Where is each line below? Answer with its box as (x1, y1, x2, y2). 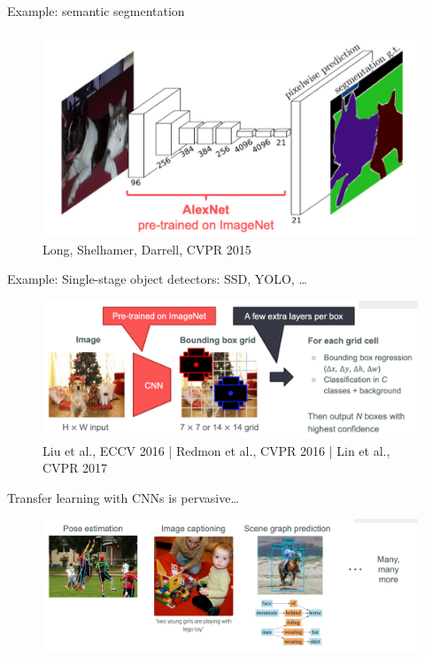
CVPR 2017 (42, 458, 108, 477)
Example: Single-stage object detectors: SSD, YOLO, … (7, 270, 307, 288)
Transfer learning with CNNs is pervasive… (7, 488, 239, 506)
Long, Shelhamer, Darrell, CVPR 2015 (42, 239, 251, 258)
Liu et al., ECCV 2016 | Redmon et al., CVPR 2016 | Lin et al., (42, 441, 390, 459)
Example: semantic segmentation (7, 2, 185, 20)
